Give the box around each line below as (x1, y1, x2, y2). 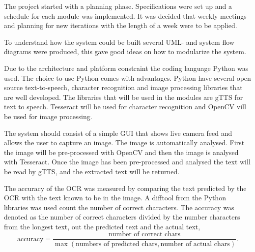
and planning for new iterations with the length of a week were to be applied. (4, 20, 237, 31)
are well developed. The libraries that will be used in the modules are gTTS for (4, 92, 243, 102)
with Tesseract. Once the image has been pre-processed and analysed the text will (4, 157, 251, 167)
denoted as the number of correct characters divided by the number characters (4, 212, 240, 222)
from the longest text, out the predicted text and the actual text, (4, 221, 200, 231)
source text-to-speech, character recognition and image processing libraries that (4, 82, 243, 93)
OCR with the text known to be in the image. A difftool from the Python (4, 192, 226, 203)
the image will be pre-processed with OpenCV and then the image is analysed (4, 147, 239, 157)
